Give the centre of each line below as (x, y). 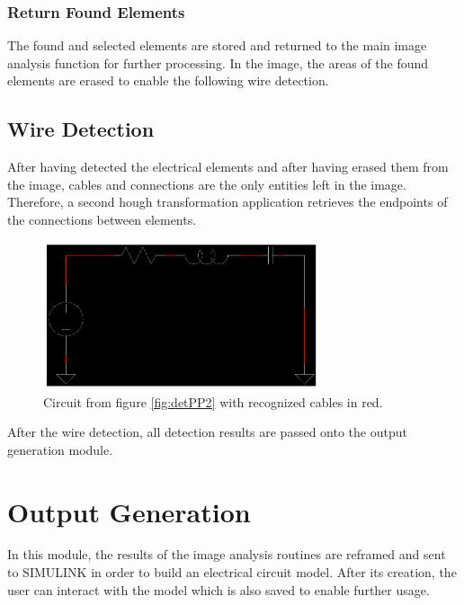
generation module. (60, 449)
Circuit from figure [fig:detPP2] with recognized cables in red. (213, 401)
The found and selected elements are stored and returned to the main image (217, 45)
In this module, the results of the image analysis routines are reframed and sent (227, 554)
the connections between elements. (102, 219)
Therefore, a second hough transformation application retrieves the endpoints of (228, 202)
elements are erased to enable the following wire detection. (168, 80)
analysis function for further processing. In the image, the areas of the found (218, 62)
